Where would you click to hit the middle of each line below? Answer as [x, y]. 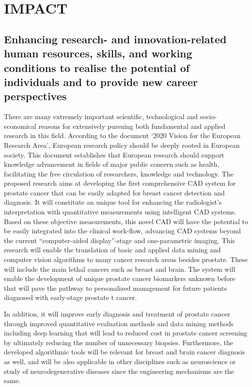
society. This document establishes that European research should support [114, 154]
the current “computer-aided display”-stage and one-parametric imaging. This [119, 240]
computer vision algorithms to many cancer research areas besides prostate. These [126, 259]
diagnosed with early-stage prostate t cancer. [71, 297]
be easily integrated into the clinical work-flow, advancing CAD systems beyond [123, 231]
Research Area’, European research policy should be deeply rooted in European [122, 145]
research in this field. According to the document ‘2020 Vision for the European [122, 135]
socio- [208, 116]
